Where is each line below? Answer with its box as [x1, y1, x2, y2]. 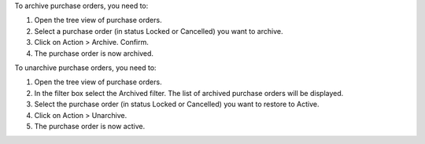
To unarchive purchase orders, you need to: [14, 63, 157, 72]
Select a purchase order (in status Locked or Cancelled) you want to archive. [34, 26, 283, 35]
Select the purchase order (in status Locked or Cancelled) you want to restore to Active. [34, 99, 320, 109]
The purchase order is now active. [34, 121, 146, 131]
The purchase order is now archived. [34, 48, 153, 58]
